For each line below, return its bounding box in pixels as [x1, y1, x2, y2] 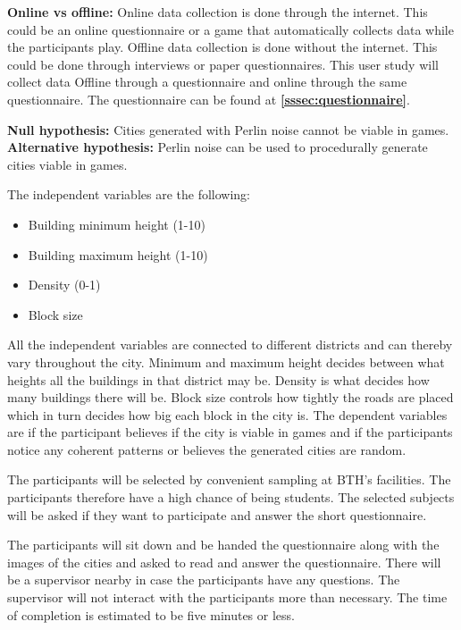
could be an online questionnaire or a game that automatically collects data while [7, 20, 454, 38]
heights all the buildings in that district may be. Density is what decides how [7, 370, 430, 389]
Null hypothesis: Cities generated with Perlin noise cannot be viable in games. [7, 120, 449, 139]
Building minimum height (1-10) [28, 214, 205, 233]
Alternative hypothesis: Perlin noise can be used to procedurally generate [7, 138, 428, 156]
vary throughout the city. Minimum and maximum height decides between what [7, 352, 445, 371]
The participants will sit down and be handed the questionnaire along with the [7, 535, 440, 554]
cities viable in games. [7, 155, 128, 173]
